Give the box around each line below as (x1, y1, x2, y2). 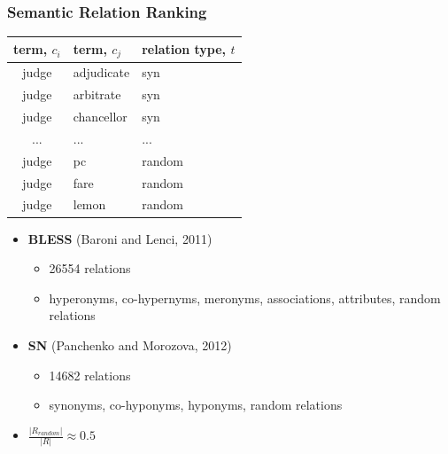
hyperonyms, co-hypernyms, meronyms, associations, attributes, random (49, 288, 441, 307)
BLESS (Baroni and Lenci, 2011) (27, 229, 212, 247)
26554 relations (49, 259, 131, 278)
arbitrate (73, 85, 121, 104)
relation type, (142, 40, 227, 59)
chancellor (73, 107, 127, 126)
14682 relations (49, 365, 131, 384)
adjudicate (73, 63, 130, 82)
